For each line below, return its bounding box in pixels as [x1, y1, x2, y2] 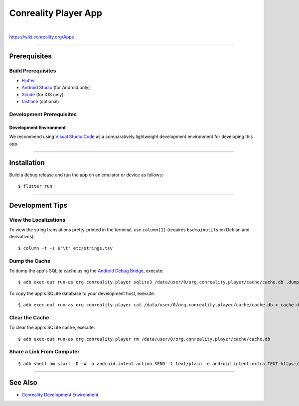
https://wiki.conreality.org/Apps [9, 34, 74, 40]
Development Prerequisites [9, 111, 77, 118]
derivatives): [9, 234, 35, 240]
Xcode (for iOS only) [21, 91, 64, 97]
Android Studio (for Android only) [21, 85, 90, 91]
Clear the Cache [9, 314, 49, 321]
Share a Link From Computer [9, 348, 80, 355]
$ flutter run [18, 183, 52, 189]
